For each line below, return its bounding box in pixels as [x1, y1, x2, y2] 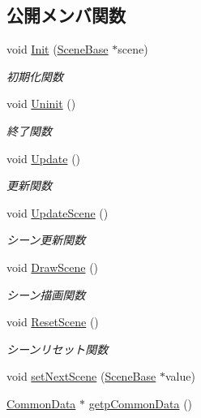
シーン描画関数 [6, 286, 86, 303]
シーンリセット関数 [6, 340, 109, 357]
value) [165, 368, 195, 385]
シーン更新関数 [6, 231, 86, 248]
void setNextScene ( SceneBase [6, 368, 156, 385]
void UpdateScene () [6, 204, 109, 221]
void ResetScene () [6, 313, 99, 330]
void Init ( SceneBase [6, 41, 109, 58]
